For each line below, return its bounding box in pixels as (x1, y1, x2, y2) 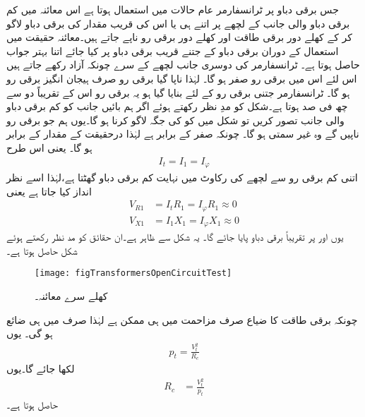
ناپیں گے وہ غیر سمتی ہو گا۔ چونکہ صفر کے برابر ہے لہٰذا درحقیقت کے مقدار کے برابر (6, 126, 359, 141)
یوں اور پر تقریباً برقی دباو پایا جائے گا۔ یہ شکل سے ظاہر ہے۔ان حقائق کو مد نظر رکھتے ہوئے (6, 229, 344, 244)
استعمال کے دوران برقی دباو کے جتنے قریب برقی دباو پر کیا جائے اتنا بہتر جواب (6, 43, 339, 58)
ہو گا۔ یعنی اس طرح (6, 140, 92, 155)
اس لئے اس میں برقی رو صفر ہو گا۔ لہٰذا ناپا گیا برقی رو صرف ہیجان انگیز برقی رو (6, 71, 357, 85)
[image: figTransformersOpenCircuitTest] (35, 268, 232, 279)
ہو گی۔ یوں (6, 326, 53, 341)
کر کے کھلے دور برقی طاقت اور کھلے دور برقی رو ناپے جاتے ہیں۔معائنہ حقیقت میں (6, 30, 352, 44)
